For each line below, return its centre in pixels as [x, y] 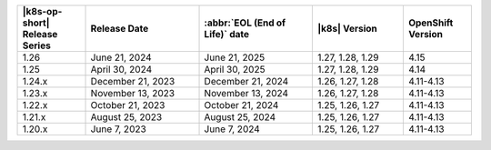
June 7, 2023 [119, 129]
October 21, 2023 [128, 105]
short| [36, 23]
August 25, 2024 [240, 117]
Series [37, 45]
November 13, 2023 [133, 93]
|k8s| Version [347, 29]
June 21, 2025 [235, 57]
